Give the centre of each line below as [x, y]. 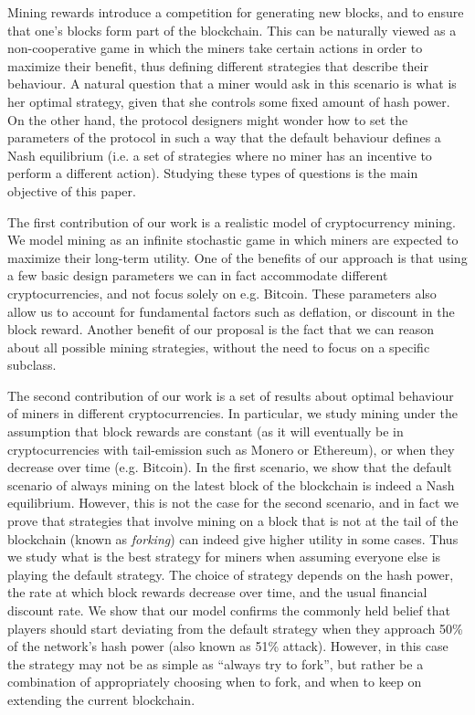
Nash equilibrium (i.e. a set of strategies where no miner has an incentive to [220, 155]
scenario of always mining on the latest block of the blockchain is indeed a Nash [231, 484]
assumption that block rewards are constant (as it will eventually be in [206, 431]
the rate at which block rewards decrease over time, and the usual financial [217, 592]
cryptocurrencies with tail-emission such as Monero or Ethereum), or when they [231, 449]
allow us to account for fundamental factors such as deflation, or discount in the [231, 311]
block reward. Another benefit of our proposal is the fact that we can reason [221, 329]
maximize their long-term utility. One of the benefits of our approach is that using [237, 257]
